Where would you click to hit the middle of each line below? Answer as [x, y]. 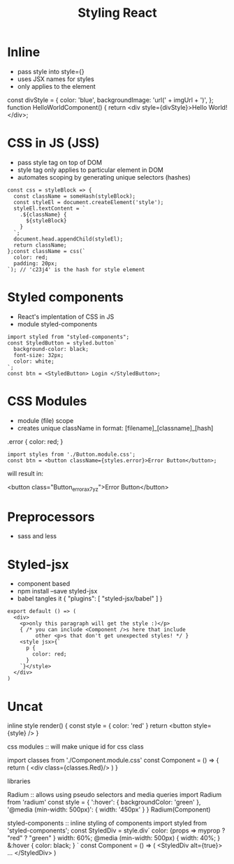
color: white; [34, 361]
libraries [19, 782]
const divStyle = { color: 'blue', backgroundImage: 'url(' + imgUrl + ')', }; [111, 100]
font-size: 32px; [39, 355]
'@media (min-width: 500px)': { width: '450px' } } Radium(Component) [109, 809]
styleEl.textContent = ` [50, 208]
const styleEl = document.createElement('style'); [89, 202]
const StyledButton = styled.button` [62, 343]
